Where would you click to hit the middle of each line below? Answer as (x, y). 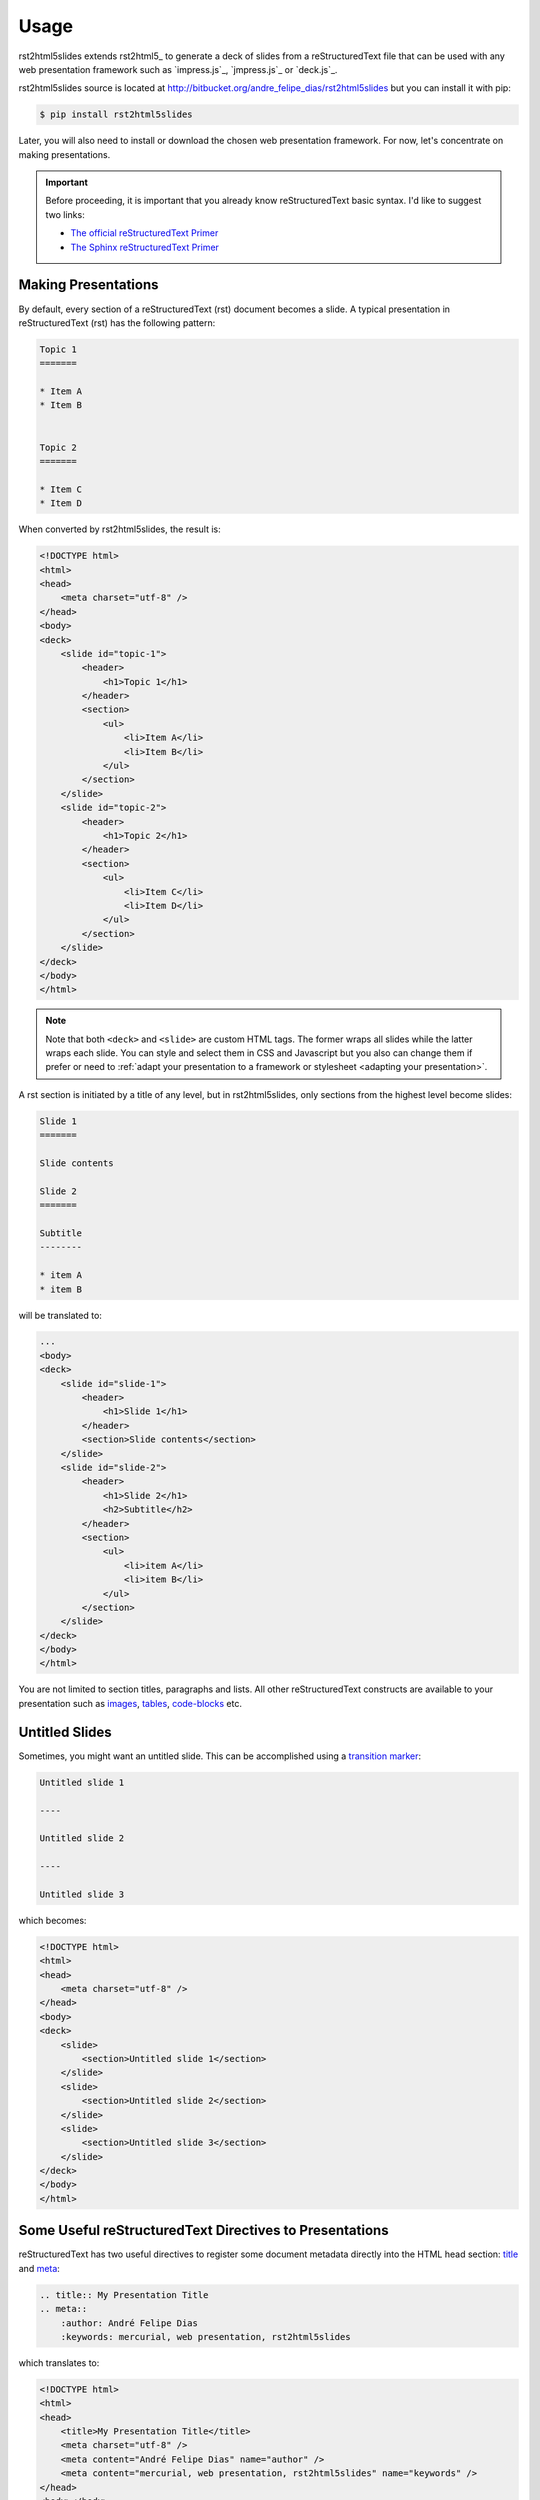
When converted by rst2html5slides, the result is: (119, 529)
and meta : (39, 2268)
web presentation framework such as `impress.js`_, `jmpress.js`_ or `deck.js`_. (178, 69)
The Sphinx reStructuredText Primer (145, 247)
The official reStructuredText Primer (144, 233)
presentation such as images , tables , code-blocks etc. (130, 1703)
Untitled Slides (65, 1731)
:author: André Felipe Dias (129, 2323)
